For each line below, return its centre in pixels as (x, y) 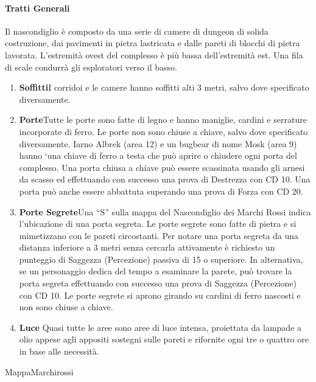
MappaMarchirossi (39, 371)
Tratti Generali (37, 8)
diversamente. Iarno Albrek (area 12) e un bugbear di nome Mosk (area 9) (158, 143)
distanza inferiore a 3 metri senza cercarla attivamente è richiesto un (147, 247)
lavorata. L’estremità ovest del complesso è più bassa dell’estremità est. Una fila (154, 54)
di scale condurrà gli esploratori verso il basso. (91, 67)
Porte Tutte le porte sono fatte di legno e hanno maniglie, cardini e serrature (163, 120)
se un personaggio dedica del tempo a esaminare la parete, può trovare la (156, 271)
